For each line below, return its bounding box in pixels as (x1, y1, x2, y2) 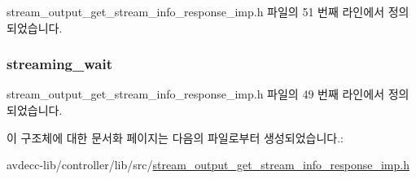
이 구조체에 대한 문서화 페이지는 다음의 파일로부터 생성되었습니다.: (7, 129, 344, 146)
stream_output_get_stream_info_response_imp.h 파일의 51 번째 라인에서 (7, 3, 385, 20)
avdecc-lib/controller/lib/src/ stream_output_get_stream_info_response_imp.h (7, 156, 409, 173)
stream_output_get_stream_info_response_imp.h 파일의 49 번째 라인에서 (7, 85, 385, 103)
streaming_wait (7, 54, 112, 74)
